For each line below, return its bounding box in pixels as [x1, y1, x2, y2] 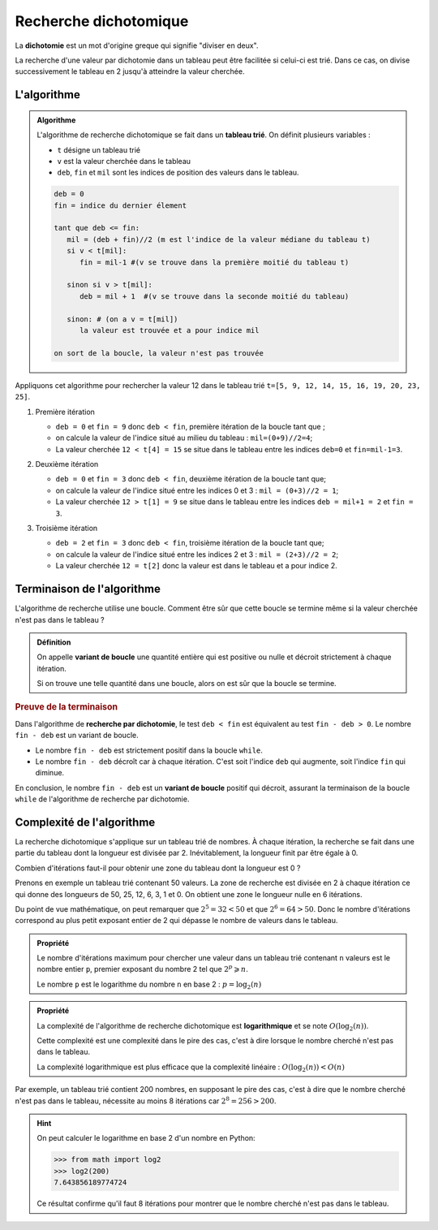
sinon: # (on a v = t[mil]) [66, 314, 178, 324]
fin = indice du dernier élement [54, 201, 187, 210]
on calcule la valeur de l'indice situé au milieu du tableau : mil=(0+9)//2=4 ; [55, 433, 313, 442]
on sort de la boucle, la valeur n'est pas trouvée [54, 348, 264, 357]
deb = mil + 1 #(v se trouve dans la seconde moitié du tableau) [79, 291, 350, 300]
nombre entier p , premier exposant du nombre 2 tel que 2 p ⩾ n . [36, 963, 249, 974]
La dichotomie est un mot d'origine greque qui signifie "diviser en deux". [15, 41, 259, 50]
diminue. [35, 768, 65, 778]
